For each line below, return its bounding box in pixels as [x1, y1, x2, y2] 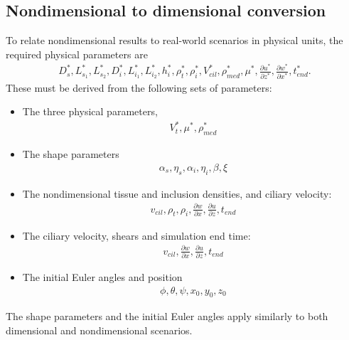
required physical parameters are [6, 46, 148, 61]
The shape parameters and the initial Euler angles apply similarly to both [6, 309, 328, 324]
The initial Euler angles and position [22, 269, 183, 284]
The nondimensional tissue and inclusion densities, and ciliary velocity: [22, 186, 332, 201]
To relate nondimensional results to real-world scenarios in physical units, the [6, 33, 343, 48]
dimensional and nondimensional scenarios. [6, 322, 193, 337]
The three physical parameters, [22, 104, 158, 119]
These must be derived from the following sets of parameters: [6, 80, 272, 95]
